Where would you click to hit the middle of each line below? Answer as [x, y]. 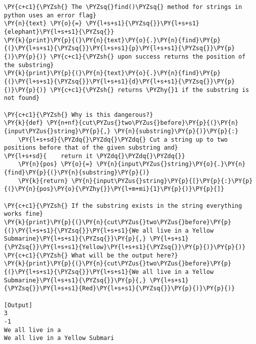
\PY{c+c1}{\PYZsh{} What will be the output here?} [91, 255]
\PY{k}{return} [43, 181]
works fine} [24, 214]
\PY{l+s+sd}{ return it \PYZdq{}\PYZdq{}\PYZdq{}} [95, 156]
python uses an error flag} [50, 15]
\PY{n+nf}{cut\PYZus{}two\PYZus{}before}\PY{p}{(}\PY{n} [142, 123]
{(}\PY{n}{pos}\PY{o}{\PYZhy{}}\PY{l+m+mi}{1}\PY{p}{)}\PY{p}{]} [114, 189]
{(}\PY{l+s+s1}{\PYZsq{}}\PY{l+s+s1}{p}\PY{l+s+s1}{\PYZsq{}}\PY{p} [120, 48]
